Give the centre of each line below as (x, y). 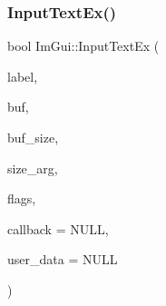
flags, (22, 198)
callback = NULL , (58, 228)
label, (23, 76)
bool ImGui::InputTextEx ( (83, 46)
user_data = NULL (63, 259)
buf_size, (33, 137)
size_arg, (33, 168)
